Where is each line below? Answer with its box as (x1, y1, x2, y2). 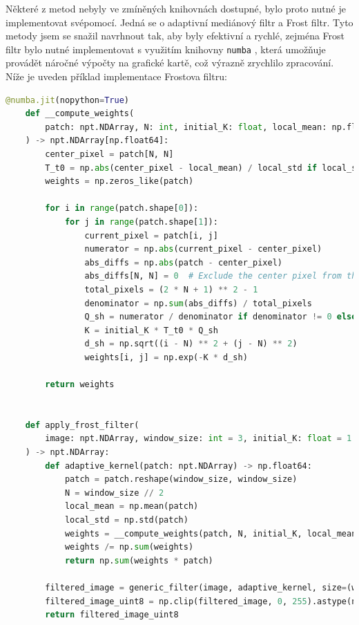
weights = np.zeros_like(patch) (45, 176, 194, 187)
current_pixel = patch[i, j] (84, 230, 218, 241)
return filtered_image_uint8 (45, 610, 179, 620)
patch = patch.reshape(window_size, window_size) (64, 474, 298, 485)
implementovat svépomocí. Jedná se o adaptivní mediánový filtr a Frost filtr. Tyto (6, 15, 353, 29)
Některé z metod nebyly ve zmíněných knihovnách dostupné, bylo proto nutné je (6, 1, 346, 15)
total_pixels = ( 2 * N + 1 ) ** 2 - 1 (84, 284, 258, 295)
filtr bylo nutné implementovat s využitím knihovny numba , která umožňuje (6, 41, 326, 56)
